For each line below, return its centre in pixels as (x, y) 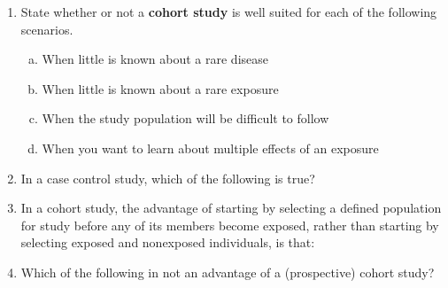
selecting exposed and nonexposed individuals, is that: (168, 242)
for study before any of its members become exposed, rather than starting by (230, 225)
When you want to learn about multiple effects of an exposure (210, 148)
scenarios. (47, 29)
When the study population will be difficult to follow (185, 118)
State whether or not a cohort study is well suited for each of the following (229, 12)
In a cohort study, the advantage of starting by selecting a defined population (231, 208)
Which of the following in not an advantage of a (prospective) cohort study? (228, 272)
